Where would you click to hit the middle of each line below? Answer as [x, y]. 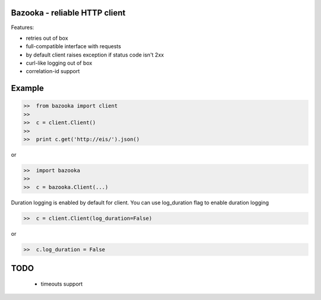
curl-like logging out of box [59, 63]
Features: [23, 27]
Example [27, 88]
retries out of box [47, 38]
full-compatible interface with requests [73, 46]
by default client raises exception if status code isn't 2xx [95, 55]
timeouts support [62, 284]
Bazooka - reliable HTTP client [68, 13]
